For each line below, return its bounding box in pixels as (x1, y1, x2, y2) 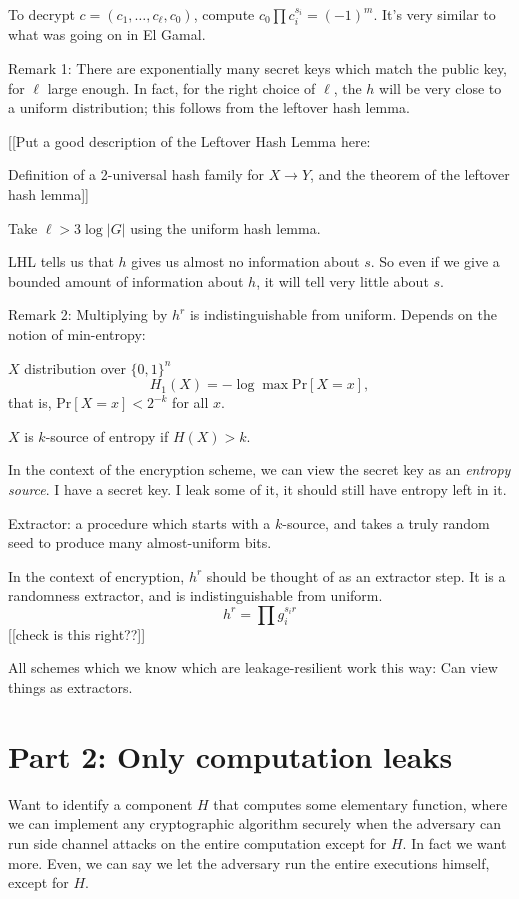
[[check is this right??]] (8, 623, 146, 644)
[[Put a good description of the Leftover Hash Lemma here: (8, 130, 371, 151)
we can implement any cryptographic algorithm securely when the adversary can (8, 813, 502, 834)
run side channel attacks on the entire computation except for (8, 832, 387, 853)
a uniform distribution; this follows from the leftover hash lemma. (8, 97, 410, 118)
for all (172, 392, 209, 413)
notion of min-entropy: (8, 323, 146, 344)
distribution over (24, 357, 126, 378)
